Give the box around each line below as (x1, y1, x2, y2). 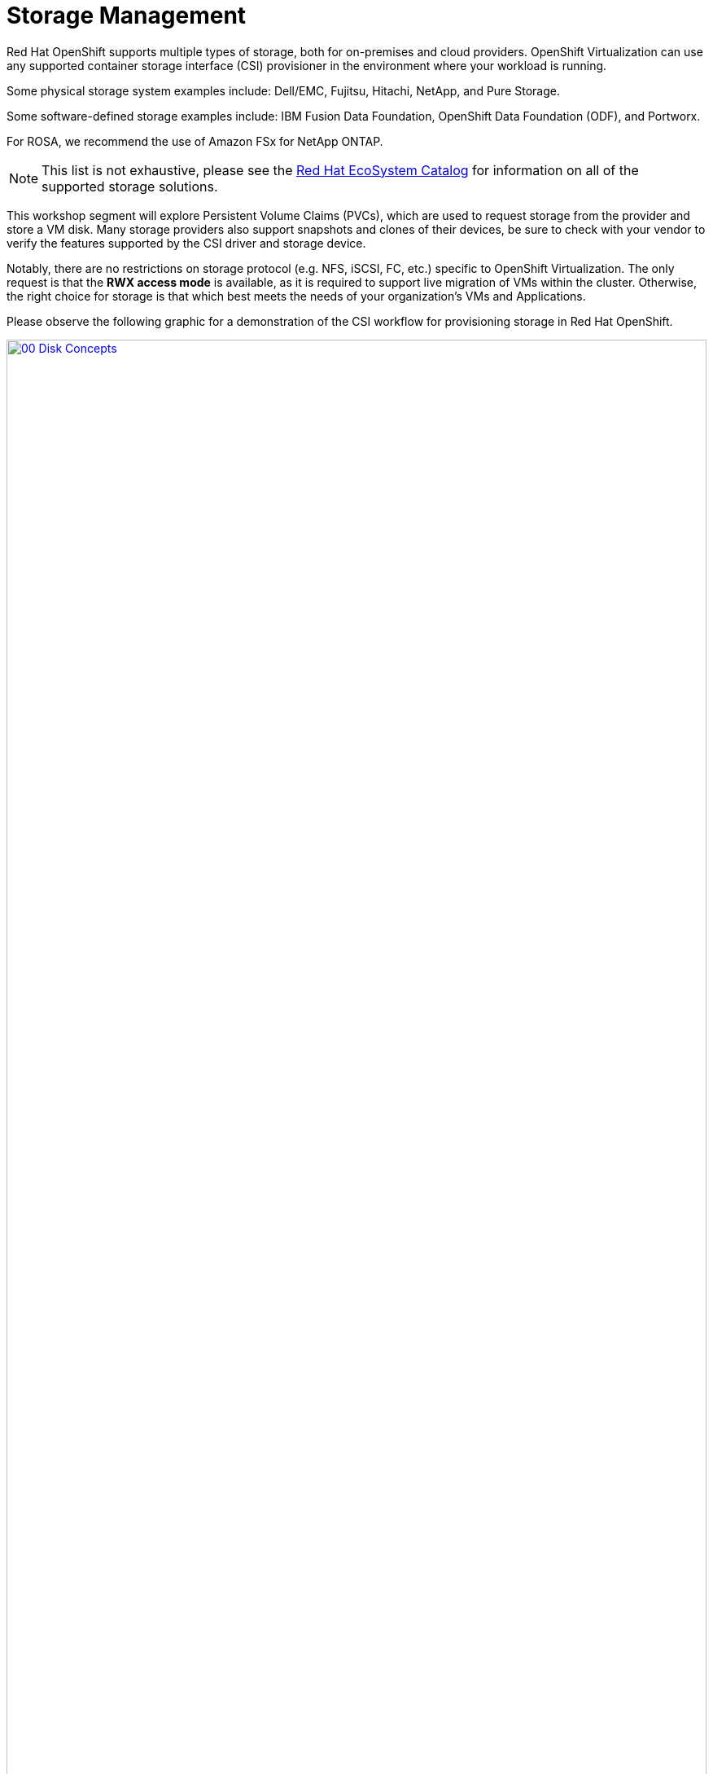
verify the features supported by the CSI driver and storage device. (7, 235, 366, 250)
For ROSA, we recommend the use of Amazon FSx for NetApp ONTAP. (7, 134, 383, 148)
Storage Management (7, 2, 247, 29)
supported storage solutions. (42, 178, 218, 195)
